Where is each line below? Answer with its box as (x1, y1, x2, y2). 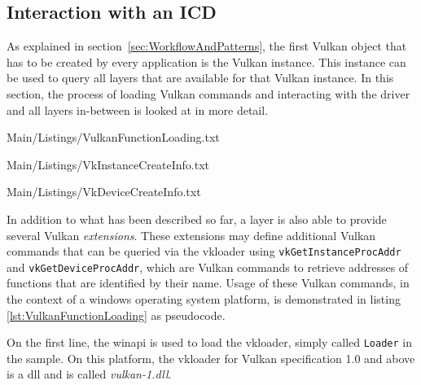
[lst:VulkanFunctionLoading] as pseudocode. (7, 306, 226, 323)
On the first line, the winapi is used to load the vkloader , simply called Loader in (7, 334, 412, 351)
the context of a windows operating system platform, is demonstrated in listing (7, 291, 401, 308)
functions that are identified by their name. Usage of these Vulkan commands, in (7, 274, 410, 291)
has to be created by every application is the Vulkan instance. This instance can (7, 53, 406, 70)
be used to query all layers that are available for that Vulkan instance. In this (7, 69, 394, 86)
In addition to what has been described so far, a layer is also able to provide (7, 210, 387, 227)
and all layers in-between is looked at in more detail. (7, 101, 269, 118)
